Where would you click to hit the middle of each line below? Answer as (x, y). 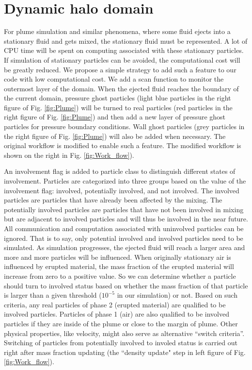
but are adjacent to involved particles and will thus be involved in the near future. (126, 219)
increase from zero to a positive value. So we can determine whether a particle (120, 276)
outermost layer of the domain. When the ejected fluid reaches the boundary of (121, 88)
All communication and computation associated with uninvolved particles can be (124, 228)
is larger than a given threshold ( (53, 295)
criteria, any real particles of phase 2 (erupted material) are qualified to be (115, 304)
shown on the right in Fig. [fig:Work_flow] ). (69, 155)
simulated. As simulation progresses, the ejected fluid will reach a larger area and (125, 247)
